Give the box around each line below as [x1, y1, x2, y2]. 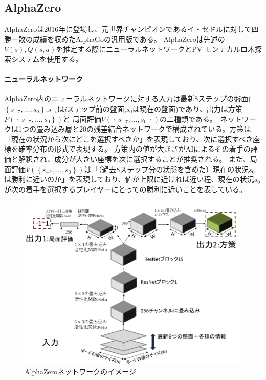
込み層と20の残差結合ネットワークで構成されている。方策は [50, 123, 251, 134]
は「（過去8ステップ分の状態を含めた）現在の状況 [84, 163, 249, 174]
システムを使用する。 [11, 53, 83, 64]
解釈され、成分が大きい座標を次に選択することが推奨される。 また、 [18, 153, 250, 164]
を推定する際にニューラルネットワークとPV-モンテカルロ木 [56, 44, 255, 54]
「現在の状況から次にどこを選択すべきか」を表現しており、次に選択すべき [4, 133, 253, 144]
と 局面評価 [63, 113, 101, 124]
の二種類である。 [159, 113, 217, 124]
